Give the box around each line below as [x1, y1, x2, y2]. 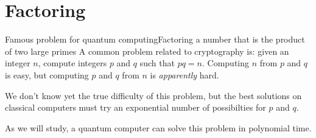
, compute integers [38, 57, 107, 69]
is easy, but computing [5, 68, 89, 81]
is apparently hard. [150, 68, 219, 81]
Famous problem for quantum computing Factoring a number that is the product [5, 33, 305, 46]
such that [139, 57, 175, 69]
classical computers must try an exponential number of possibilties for [5, 101, 266, 114]
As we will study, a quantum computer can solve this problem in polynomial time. [5, 121, 312, 134]
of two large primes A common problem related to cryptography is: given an [5, 44, 289, 57]
